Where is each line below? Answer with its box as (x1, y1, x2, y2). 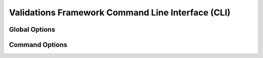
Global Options (9, 25, 56, 34)
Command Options (9, 41, 68, 49)
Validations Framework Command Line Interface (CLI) (9, 7, 231, 18)
